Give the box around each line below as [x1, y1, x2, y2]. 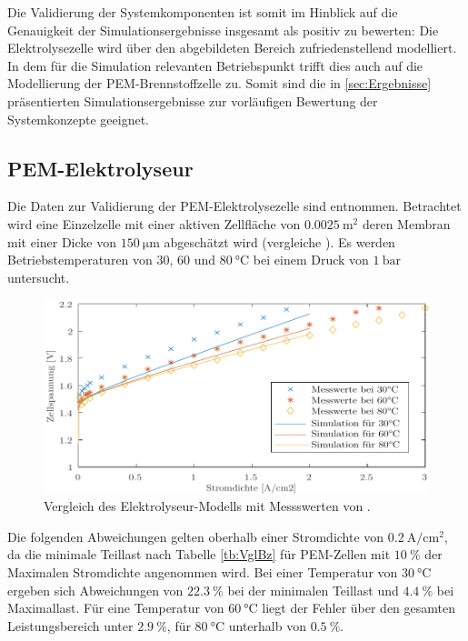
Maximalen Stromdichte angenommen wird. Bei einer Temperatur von [7, 563, 398, 582]
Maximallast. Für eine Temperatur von [7, 598, 224, 617]
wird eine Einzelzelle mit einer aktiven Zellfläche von [7, 214, 301, 233]
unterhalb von [228, 616, 306, 635]
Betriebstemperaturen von [7, 250, 153, 269]
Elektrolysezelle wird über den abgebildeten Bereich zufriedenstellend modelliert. [7, 38, 457, 57]
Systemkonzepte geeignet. [7, 109, 150, 128]
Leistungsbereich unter [7, 616, 134, 635]
